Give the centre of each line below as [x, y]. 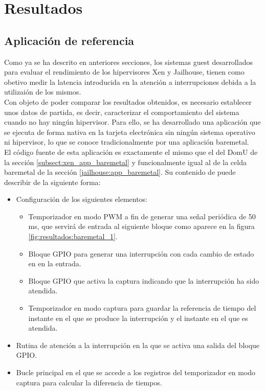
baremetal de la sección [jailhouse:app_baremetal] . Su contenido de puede [120, 172]
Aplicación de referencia [69, 40]
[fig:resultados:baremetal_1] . [73, 236]
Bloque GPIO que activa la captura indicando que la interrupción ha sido [144, 280]
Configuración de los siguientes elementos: [82, 199]
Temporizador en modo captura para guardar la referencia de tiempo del [142, 308]
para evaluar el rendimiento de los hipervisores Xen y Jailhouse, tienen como [124, 72]
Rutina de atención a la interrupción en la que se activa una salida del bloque [138, 345]
